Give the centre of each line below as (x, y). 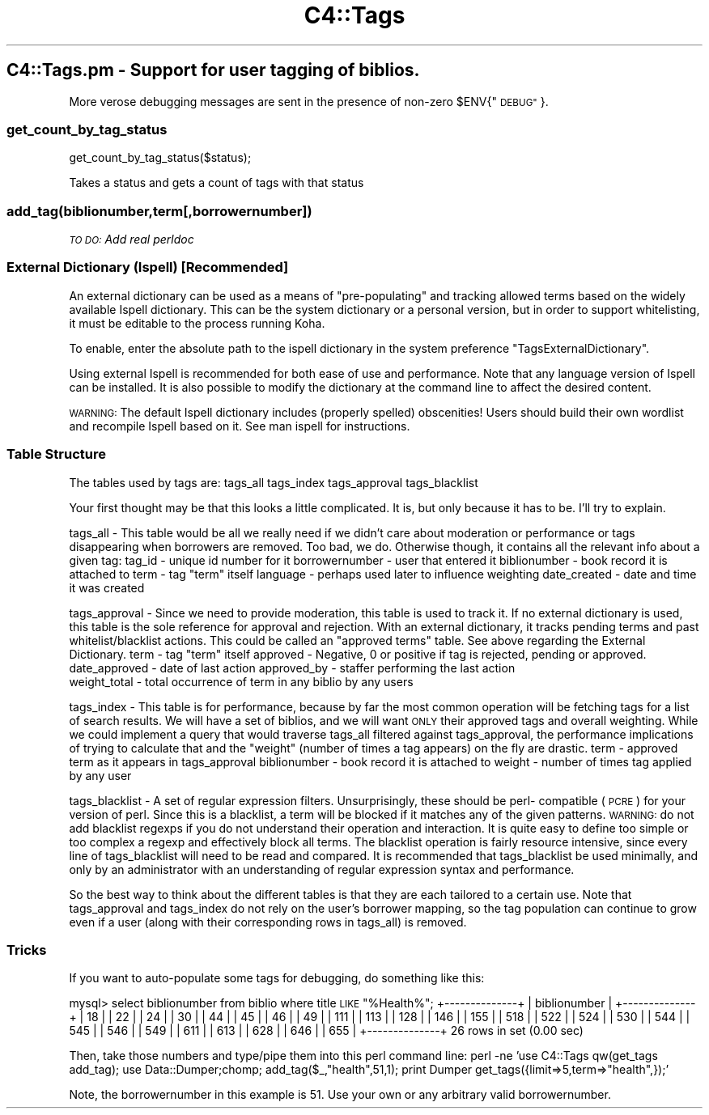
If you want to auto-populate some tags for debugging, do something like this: (277, 978)
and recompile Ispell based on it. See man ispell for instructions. (240, 426)
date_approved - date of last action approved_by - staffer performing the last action (292, 668)
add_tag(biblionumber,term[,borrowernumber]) (159, 211)
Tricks (27, 950)
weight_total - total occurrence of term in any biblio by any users (241, 681)
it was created (107, 587)
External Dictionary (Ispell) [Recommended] (148, 267)
